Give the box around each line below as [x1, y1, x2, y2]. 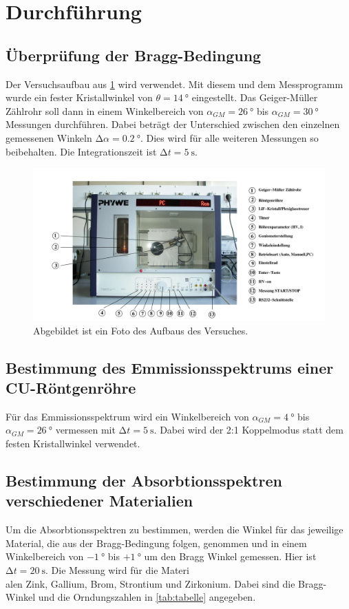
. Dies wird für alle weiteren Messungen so [140, 130, 319, 145]
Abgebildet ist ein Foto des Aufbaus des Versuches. [33, 323, 248, 337]
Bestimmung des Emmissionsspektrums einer [6, 356, 334, 378]
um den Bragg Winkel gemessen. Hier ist [144, 549, 317, 564]
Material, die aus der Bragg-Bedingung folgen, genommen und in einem [6, 535, 307, 550]
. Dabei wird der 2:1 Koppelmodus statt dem [154, 423, 343, 437]
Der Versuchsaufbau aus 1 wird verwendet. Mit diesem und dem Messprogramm [6, 76, 343, 91]
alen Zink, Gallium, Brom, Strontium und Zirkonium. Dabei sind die [6, 576, 295, 590]
